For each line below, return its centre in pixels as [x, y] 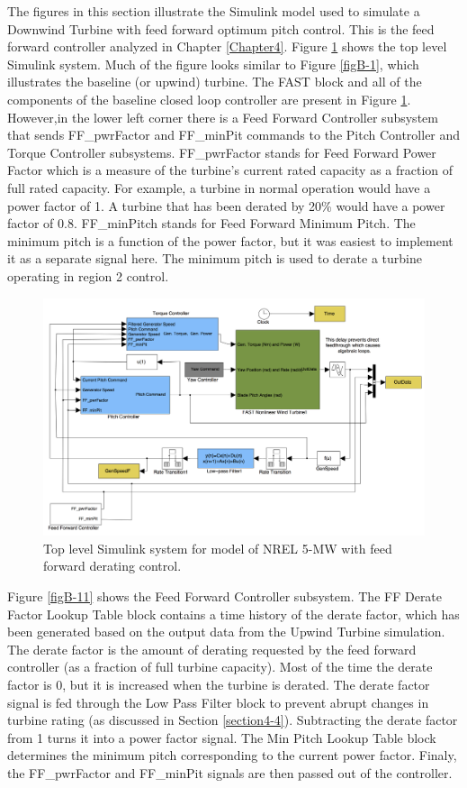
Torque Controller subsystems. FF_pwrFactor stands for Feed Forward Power [222, 152]
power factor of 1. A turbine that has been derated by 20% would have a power [226, 205]
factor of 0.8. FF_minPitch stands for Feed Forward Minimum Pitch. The [211, 223]
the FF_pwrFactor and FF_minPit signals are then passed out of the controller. [230, 772]
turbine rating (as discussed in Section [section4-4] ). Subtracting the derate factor [233, 720]
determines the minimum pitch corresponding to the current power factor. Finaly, [232, 755]
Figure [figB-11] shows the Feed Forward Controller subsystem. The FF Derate [225, 596]
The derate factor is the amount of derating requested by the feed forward [212, 649]
